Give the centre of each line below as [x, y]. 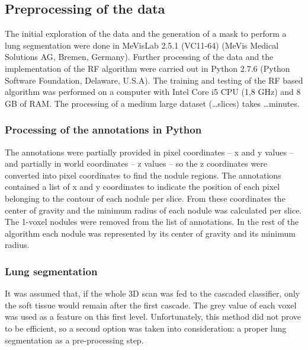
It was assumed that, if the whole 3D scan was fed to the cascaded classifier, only [153, 293]
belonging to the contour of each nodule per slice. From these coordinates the [145, 198]
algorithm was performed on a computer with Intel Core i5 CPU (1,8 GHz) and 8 [153, 92]
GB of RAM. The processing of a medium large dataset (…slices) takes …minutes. [152, 103]
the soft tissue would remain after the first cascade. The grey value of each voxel [151, 305]
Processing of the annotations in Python [103, 130]
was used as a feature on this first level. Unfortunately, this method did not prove [153, 316]
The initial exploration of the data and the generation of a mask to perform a [146, 34]
